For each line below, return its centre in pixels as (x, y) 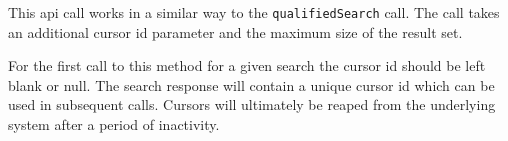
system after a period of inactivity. (114, 124)
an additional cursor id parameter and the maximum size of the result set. (235, 31)
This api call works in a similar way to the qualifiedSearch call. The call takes (254, 12)
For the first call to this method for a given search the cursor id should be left (247, 65)
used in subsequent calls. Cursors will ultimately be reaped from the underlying (252, 104)
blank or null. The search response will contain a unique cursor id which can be (251, 84)
